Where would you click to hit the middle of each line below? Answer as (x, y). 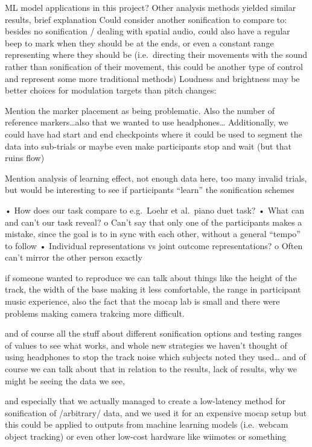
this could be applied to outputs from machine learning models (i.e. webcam (147, 424)
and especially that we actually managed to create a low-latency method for (145, 401)
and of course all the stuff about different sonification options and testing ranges (153, 333)
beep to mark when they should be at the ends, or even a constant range (139, 43)
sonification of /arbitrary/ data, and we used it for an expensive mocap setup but (156, 412)
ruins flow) (25, 158)
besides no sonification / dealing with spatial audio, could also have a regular (148, 31)
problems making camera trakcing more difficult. (95, 313)
